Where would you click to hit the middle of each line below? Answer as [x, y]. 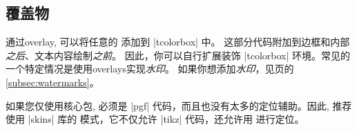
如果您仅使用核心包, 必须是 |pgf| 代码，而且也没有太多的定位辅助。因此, [167, 105]
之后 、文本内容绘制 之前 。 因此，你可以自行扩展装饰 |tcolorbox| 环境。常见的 [178, 55]
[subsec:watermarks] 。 [52, 82]
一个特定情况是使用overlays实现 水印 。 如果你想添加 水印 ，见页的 [150, 69]
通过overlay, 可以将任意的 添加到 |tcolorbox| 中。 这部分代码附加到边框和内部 [178, 42]
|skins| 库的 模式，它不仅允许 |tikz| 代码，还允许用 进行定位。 [166, 119]
